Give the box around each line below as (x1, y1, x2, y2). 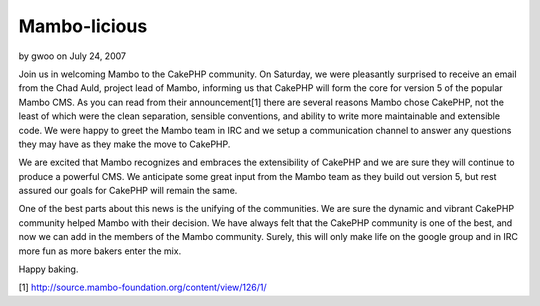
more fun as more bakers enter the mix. (18, 245, 182, 257)
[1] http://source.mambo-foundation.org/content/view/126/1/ (18, 281, 267, 294)
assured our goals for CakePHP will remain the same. (18, 185, 238, 197)
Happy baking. (18, 263, 79, 275)
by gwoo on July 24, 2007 (18, 50, 127, 62)
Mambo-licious (18, 15, 148, 37)
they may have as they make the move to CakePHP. (18, 138, 231, 150)
